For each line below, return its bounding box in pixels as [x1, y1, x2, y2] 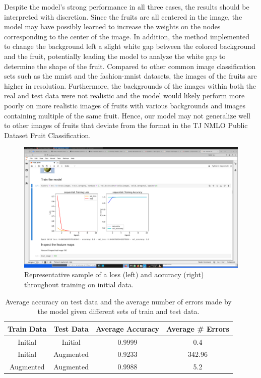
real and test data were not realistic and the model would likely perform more [4, 90, 245, 101]
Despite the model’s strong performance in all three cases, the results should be [4, 2, 249, 12]
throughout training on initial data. [24, 279, 134, 289]
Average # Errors [166, 323, 229, 334]
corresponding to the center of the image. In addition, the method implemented [4, 31, 250, 41]
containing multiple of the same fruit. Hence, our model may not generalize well [4, 110, 251, 120]
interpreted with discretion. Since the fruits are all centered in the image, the [4, 11, 242, 22]
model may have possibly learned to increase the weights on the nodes [4, 21, 221, 32]
